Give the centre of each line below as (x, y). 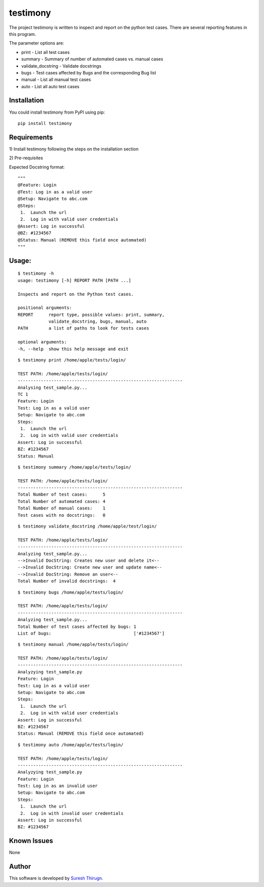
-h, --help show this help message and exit (73, 349)
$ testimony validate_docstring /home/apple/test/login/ (88, 526)
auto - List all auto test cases (50, 86)
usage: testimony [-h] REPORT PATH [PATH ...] (75, 280)
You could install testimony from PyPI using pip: (57, 112)
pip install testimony (45, 123)
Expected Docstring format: (37, 167)
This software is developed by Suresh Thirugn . (56, 878)
